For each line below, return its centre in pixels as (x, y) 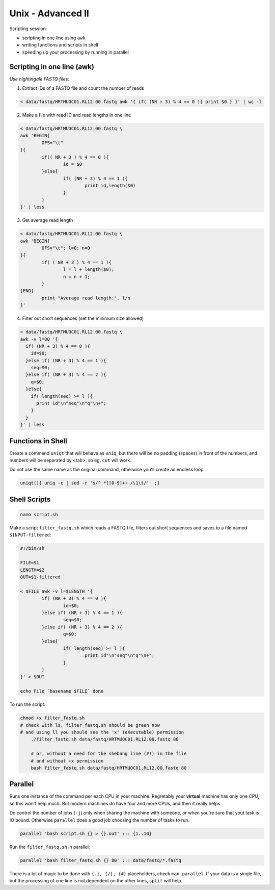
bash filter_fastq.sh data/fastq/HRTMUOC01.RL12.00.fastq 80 (109, 768)
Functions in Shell (38, 441)
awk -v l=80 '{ (39, 339)
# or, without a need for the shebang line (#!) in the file (109, 754)
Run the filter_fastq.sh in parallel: (50, 847)
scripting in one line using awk (54, 38)
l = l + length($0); (89, 270)
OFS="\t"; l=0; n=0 (66, 248)
